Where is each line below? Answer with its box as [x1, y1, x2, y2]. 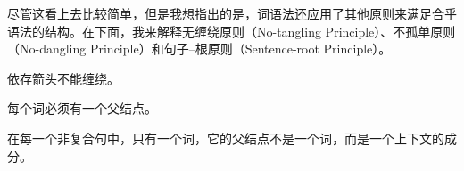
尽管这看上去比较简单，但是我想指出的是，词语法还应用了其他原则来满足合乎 [7, 4, 457, 22]
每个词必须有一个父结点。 [7, 99, 157, 118]
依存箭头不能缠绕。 [7, 69, 120, 87]
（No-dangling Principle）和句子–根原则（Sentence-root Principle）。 [7, 39, 392, 58]
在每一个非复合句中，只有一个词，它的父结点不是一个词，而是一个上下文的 [7, 128, 444, 147]
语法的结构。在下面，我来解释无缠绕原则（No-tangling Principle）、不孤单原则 [7, 21, 456, 40]
